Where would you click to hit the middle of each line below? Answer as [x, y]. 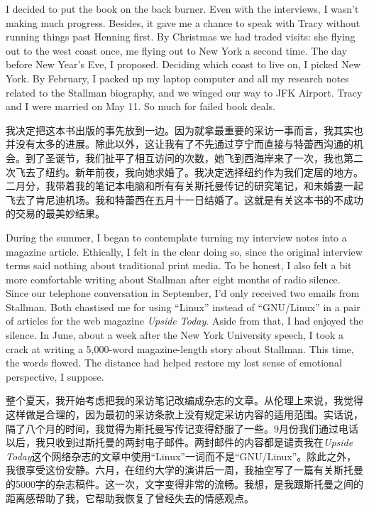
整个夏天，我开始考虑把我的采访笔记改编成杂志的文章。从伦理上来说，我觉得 [184, 400]
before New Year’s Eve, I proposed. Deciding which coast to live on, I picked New [183, 64]
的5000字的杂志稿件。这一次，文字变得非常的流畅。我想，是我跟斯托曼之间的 [184, 484]
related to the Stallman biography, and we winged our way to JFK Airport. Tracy [184, 92]
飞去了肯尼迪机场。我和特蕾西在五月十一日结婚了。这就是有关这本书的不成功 [184, 199]
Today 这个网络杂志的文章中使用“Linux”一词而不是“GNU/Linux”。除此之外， [181, 456]
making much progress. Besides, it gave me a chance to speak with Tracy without [183, 22]
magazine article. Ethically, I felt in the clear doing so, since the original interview [184, 251]
